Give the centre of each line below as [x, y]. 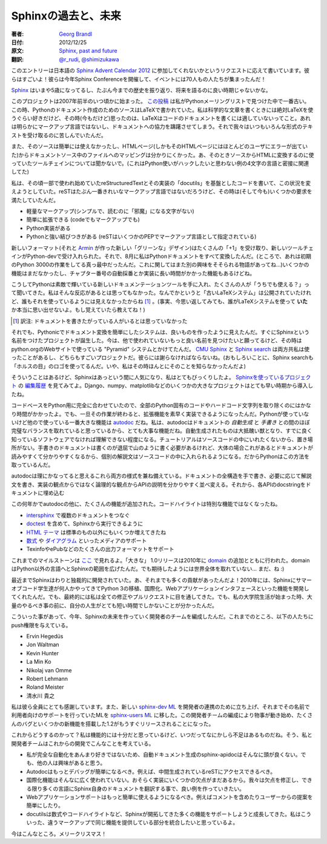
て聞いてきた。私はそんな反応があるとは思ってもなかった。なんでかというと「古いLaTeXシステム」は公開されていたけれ [161, 293]
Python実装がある [48, 228]
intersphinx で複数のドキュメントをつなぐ [78, 515]
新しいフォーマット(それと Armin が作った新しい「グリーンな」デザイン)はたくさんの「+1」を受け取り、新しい [149, 248]
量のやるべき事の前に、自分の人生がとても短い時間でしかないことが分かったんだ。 [114, 605]
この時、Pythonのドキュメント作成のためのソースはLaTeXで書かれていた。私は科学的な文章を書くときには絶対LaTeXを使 [162, 110]
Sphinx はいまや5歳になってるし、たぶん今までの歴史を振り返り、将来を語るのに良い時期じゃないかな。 [141, 90]
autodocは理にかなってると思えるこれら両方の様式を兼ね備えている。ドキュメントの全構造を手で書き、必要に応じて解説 [161, 476]
